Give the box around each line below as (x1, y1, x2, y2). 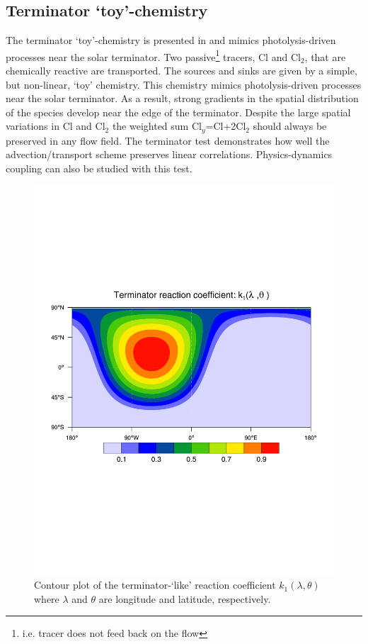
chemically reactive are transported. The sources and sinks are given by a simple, (6, 63, 357, 78)
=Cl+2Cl (205, 118, 246, 133)
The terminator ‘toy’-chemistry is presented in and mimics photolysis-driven (6, 33, 336, 48)
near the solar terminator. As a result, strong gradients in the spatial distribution (6, 91, 359, 106)
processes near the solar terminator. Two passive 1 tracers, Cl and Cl (6, 47, 301, 64)
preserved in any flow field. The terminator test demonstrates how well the (6, 133, 330, 148)
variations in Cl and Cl (6, 118, 105, 133)
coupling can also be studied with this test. (6, 161, 192, 176)
